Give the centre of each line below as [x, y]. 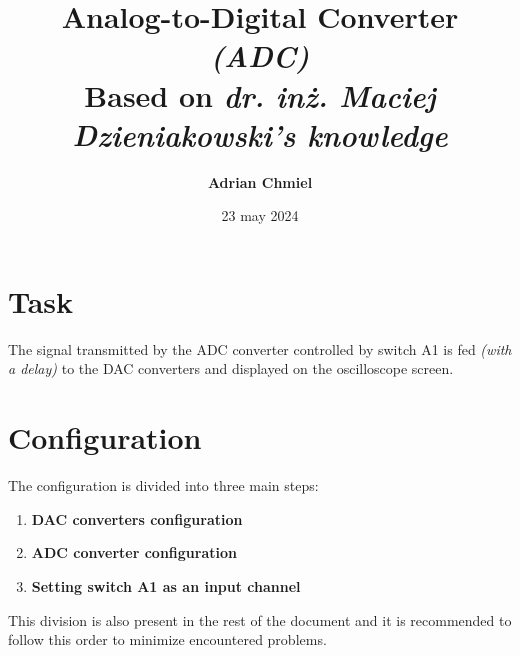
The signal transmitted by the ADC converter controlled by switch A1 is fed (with [260, 348]
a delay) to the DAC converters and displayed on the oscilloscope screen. [231, 368]
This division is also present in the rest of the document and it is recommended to [260, 619]
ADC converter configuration [134, 552]
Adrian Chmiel [260, 181]
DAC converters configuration [137, 518]
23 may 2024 [260, 215]
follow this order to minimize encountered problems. [167, 639]
